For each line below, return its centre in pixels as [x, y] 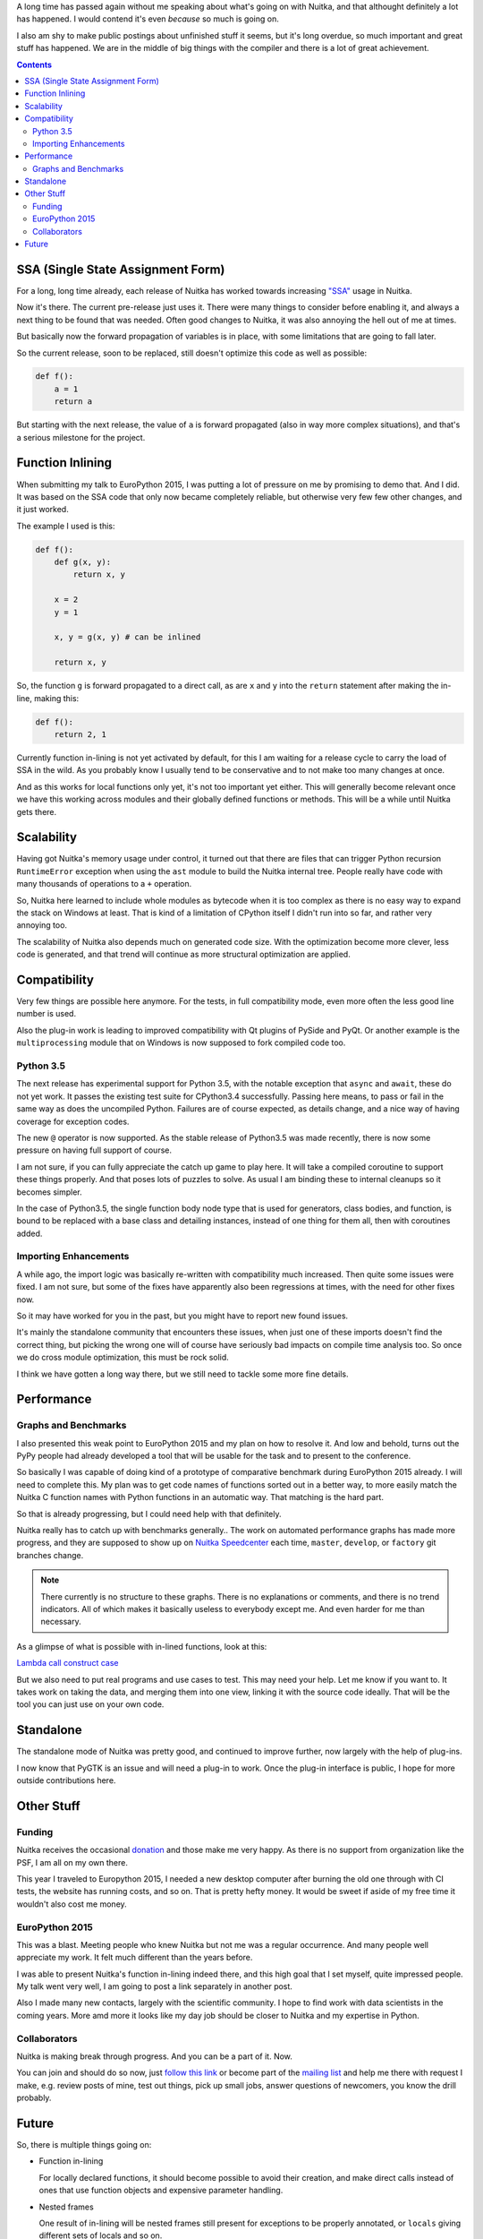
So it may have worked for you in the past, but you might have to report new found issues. [182, 1316]
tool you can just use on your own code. [90, 1704]
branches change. [50, 1555]
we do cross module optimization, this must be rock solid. [123, 1358]
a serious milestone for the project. [81, 437]
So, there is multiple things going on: [84, 2145]
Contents [34, 64]
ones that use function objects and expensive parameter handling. [161, 2191]
